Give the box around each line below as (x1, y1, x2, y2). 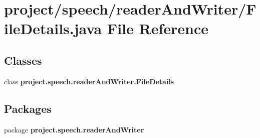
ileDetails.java (4, 18, 102, 39)
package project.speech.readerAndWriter (4, 124, 144, 134)
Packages (4, 100, 52, 116)
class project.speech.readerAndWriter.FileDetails (4, 76, 174, 86)
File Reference (107, 18, 209, 39)
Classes (4, 52, 42, 68)
